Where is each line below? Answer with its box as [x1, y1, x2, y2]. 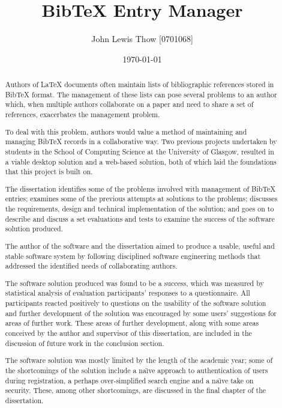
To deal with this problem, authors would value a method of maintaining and [5, 126, 247, 136]
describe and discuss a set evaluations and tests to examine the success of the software [5, 213, 275, 224]
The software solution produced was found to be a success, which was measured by [5, 278, 264, 288]
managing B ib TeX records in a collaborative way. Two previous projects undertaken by [5, 136, 277, 147]
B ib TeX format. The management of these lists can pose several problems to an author [5, 89, 277, 99]
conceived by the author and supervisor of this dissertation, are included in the [5, 328, 252, 338]
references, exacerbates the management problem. [5, 109, 160, 120]
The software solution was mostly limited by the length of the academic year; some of [5, 355, 273, 365]
